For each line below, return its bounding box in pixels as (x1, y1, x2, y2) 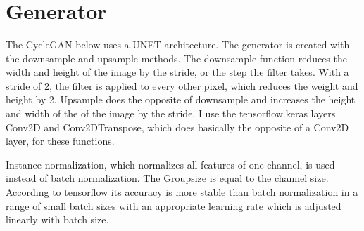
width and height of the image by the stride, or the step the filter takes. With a (6, 65, 349, 79)
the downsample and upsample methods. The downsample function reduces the (6, 51, 347, 65)
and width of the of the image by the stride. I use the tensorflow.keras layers (6, 106, 336, 121)
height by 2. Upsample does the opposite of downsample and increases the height (6, 92, 356, 107)
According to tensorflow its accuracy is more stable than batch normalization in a (6, 185, 358, 199)
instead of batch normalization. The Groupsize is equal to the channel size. (6, 171, 329, 185)
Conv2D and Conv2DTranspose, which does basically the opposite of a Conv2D (6, 119, 349, 134)
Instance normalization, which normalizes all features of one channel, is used (6, 157, 335, 171)
